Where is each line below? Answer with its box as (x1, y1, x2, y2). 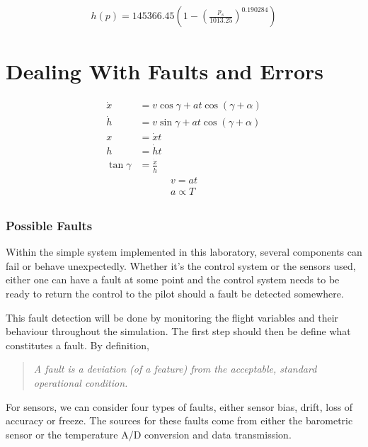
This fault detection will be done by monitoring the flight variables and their (6, 310, 339, 324)
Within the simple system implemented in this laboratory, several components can (6, 244, 362, 259)
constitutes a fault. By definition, (6, 337, 149, 352)
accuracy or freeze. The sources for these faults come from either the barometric (6, 413, 353, 428)
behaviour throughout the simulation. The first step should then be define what (6, 324, 351, 339)
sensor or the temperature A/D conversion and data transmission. (6, 426, 292, 441)
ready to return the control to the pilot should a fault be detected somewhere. (6, 286, 344, 301)
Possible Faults (6, 216, 93, 234)
